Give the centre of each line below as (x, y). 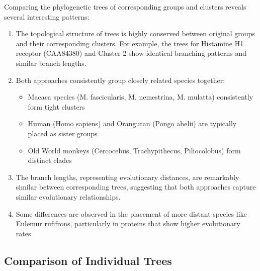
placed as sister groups (63, 133)
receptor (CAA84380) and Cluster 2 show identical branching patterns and (131, 53)
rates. (24, 233)
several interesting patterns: (47, 16)
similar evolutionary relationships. (68, 196)
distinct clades (50, 160)
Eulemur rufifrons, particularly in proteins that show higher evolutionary (128, 223)
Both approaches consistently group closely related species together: (120, 80)
